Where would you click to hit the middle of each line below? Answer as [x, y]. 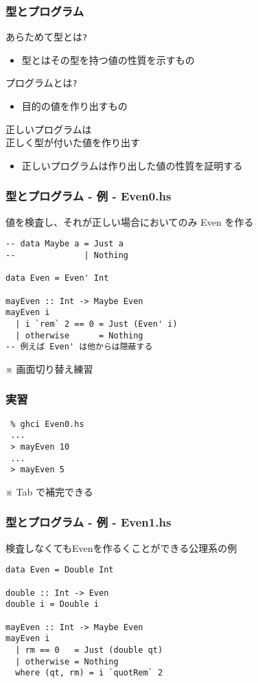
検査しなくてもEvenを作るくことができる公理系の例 [121, 547]
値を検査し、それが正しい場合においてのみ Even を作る [130, 221]
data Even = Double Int [60, 570]
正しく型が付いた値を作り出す [73, 142]
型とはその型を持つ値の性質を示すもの [108, 59]
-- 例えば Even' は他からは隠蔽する [79, 347]
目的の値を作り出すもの [74, 106]
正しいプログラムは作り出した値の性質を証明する [132, 165]
